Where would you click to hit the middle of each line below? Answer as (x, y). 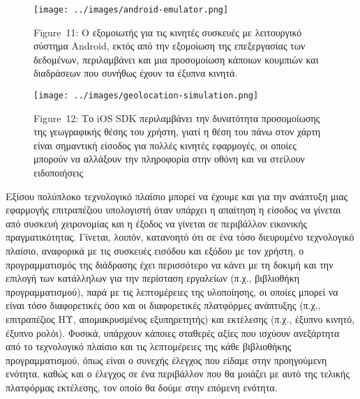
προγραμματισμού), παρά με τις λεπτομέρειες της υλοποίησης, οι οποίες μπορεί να (172, 291)
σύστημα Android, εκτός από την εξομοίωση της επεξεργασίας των (170, 46)
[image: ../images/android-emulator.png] (131, 10)
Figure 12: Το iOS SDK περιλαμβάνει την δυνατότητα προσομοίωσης (177, 118)
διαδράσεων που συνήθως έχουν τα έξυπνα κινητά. (136, 73)
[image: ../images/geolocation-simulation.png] (146, 96)
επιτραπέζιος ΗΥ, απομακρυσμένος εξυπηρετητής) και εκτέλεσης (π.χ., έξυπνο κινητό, (180, 319)
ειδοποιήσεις (59, 173)
